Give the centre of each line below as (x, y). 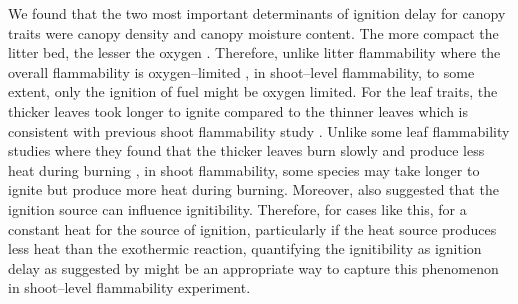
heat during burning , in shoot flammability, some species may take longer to (244, 169)
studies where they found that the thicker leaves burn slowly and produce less (246, 150)
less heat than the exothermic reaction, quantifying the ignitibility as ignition (245, 248)
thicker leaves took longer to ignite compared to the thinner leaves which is (238, 110)
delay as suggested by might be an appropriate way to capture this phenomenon (253, 267)
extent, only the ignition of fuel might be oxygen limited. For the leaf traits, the (253, 91)
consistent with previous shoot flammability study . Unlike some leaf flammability (259, 130)
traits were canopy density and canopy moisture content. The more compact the (253, 32)
